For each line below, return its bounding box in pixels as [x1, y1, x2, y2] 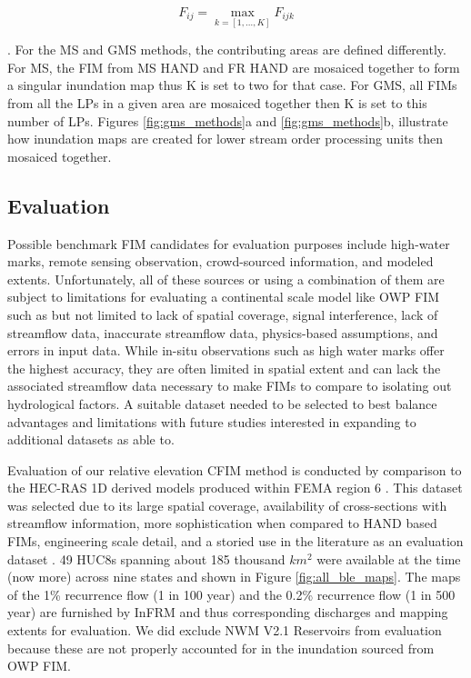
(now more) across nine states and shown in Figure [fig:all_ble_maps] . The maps [7, 567, 461, 586]
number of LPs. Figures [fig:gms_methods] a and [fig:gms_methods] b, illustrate [7, 111, 448, 130]
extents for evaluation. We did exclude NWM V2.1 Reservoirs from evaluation [7, 621, 442, 640]
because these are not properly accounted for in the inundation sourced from [7, 638, 435, 657]
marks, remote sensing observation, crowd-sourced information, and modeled [7, 252, 434, 271]
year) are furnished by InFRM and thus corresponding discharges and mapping [7, 603, 448, 622]
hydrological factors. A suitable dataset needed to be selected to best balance [7, 394, 437, 413]
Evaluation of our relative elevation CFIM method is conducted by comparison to [7, 460, 462, 479]
